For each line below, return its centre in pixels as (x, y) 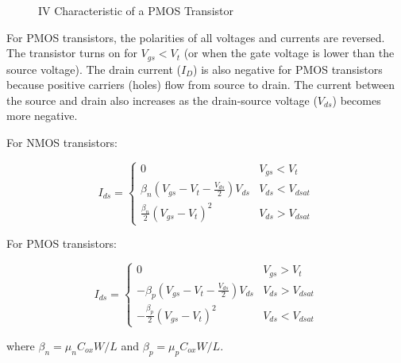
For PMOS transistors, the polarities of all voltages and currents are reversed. (196, 37)
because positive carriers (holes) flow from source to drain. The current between (201, 85)
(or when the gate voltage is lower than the (289, 53)
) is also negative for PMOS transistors (288, 69)
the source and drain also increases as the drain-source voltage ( (162, 100)
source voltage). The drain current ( (94, 69)
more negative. (42, 116)
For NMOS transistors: (62, 143)
